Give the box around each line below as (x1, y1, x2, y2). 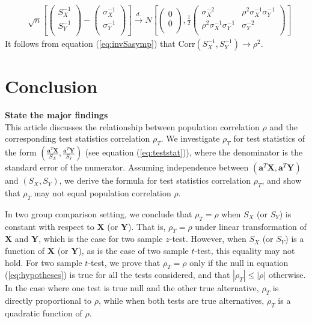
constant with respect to (5, 220, 94, 232)
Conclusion (5, 74, 98, 98)
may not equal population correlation (34, 187, 171, 199)
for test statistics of (233, 132, 305, 145)
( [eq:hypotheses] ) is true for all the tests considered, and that (5, 268, 230, 281)
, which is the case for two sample (38, 232, 163, 245)
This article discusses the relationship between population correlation (5, 120, 260, 133)
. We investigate (161, 132, 220, 145)
